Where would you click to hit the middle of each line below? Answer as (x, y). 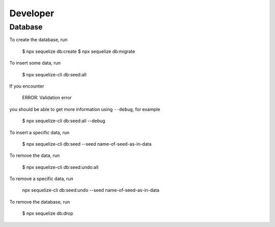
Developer (32, 13)
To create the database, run (38, 40)
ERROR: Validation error (47, 98)
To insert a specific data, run (39, 132)
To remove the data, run (35, 156)
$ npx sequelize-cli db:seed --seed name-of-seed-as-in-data (87, 144)
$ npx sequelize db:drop (48, 213)
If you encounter (27, 86)
